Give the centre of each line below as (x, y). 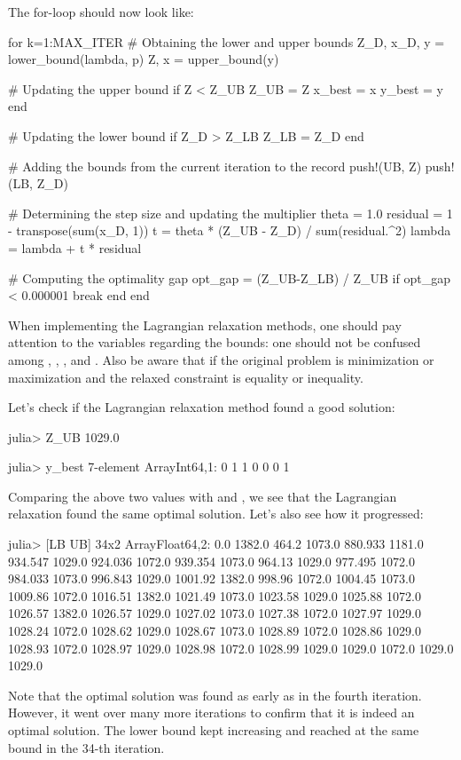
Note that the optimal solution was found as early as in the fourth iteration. (215, 695)
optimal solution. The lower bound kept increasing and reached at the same (214, 730)
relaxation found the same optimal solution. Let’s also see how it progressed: (216, 514)
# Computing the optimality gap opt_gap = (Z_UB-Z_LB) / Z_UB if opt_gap (229, 277)
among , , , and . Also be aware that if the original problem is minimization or (221, 359)
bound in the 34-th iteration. (86, 747)
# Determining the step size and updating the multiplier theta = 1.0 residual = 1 (230, 213)
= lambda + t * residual (75, 247)
